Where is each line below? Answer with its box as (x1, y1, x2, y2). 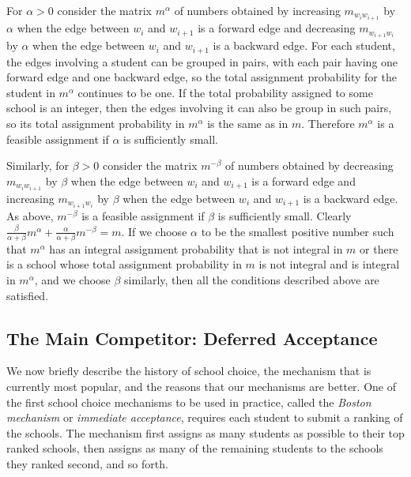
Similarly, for (6, 157, 70, 174)
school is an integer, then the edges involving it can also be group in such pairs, (6, 100, 392, 116)
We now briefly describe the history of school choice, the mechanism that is (6, 362, 371, 379)
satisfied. (6, 287, 49, 303)
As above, (6, 207, 54, 223)
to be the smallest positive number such (201, 223, 394, 239)
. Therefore (301, 115, 355, 132)
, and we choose (34, 272, 111, 288)
